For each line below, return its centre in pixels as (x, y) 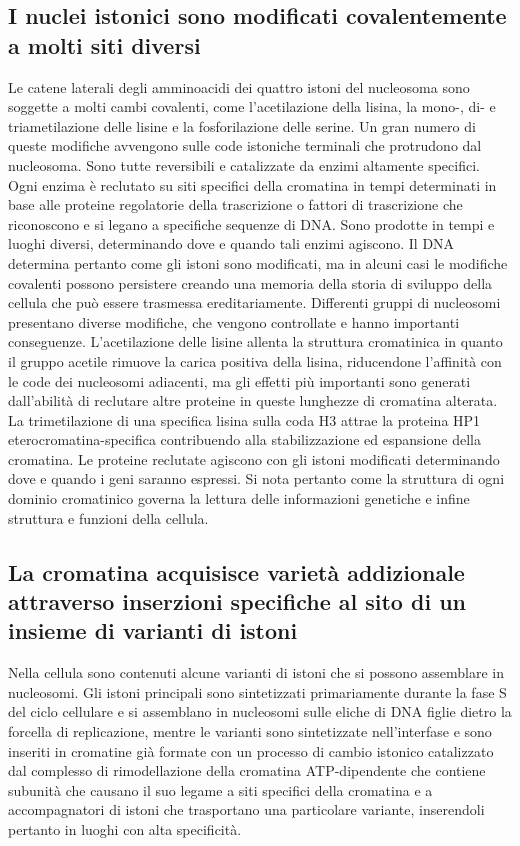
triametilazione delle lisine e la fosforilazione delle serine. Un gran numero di (242, 125)
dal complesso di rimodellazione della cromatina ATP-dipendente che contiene (247, 770)
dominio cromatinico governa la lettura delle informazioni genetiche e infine (239, 498)
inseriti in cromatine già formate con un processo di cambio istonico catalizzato (251, 750)
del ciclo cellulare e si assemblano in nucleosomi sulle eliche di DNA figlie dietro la (260, 711)
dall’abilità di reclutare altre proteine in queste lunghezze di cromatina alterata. (253, 400)
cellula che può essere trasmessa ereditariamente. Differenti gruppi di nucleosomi (254, 302)
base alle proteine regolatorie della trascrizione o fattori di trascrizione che (235, 204)
